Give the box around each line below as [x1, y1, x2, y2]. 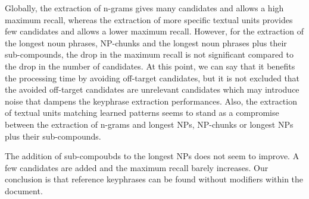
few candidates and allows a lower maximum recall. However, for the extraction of [5, 25, 304, 37]
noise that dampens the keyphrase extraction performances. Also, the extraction [5, 94, 297, 107]
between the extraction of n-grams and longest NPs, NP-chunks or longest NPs [5, 118, 294, 130]
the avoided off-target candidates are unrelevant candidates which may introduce [5, 83, 299, 96]
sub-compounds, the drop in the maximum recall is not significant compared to [5, 48, 294, 61]
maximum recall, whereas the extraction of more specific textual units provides [5, 13, 293, 26]
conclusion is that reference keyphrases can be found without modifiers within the [5, 173, 304, 185]
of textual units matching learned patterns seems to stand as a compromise [5, 106, 279, 119]
